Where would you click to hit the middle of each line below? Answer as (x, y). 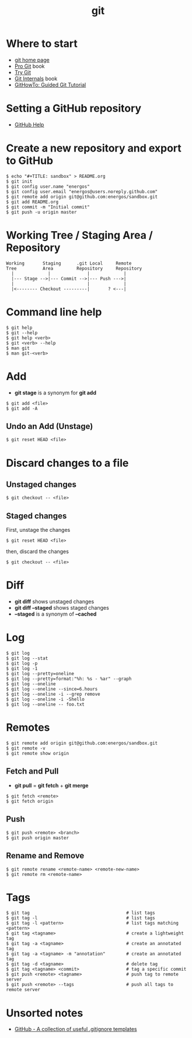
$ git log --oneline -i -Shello (45, 700)
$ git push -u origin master (41, 212)
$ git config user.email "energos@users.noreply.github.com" (82, 191)
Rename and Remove (45, 856)
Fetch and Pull (32, 771)
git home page (32, 60)
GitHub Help (29, 125)
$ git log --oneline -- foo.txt (45, 704)
